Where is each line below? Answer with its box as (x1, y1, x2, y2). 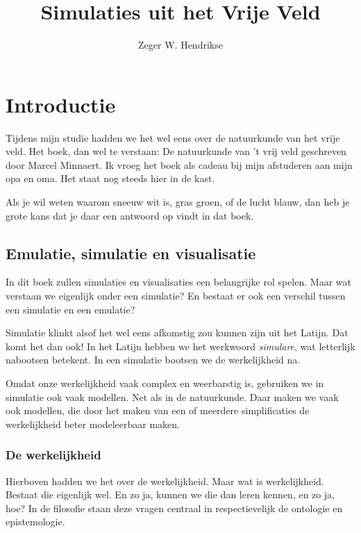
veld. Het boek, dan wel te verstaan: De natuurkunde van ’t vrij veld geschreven (6, 144, 346, 158)
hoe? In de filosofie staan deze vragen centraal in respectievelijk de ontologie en (6, 500, 343, 515)
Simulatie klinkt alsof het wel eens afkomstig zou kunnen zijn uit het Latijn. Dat (6, 325, 349, 340)
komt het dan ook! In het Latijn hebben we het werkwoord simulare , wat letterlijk (6, 338, 355, 353)
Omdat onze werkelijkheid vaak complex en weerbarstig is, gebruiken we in (6, 375, 324, 390)
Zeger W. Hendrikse (138, 38, 223, 52)
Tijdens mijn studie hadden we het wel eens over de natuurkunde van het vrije (6, 130, 340, 145)
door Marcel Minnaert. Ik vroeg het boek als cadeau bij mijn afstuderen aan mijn (6, 157, 353, 172)
